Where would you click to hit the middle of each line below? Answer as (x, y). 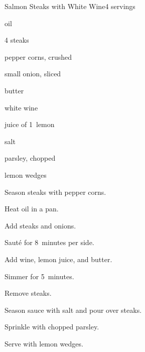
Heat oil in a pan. (32, 209)
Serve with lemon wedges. (44, 343)
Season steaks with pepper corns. (55, 192)
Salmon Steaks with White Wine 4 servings (70, 6)
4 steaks (17, 40)
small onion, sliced (33, 74)
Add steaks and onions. (40, 225)
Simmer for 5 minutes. (39, 276)
